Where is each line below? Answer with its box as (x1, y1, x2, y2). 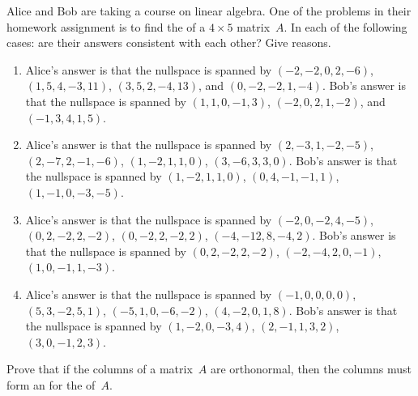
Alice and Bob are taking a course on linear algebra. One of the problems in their (6, 2, 412, 19)
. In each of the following (284, 18, 407, 35)
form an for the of (6, 376, 96, 393)
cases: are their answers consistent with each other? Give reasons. (6, 34, 331, 51)
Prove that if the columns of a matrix (6, 360, 193, 377)
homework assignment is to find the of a (6, 18, 206, 35)
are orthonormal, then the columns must (210, 360, 412, 377)
